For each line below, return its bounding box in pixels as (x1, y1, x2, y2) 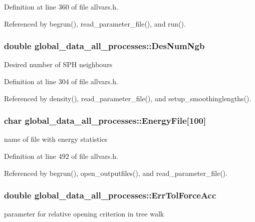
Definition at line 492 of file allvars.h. (4, 151, 118, 161)
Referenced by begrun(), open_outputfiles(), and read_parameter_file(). (4, 167, 228, 178)
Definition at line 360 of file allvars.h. (4, 2, 118, 12)
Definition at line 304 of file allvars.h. (4, 76, 118, 86)
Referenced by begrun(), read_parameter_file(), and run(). (4, 18, 186, 29)
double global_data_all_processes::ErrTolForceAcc (4, 189, 216, 201)
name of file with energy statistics (4, 134, 108, 144)
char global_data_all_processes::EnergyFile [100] (4, 114, 206, 127)
